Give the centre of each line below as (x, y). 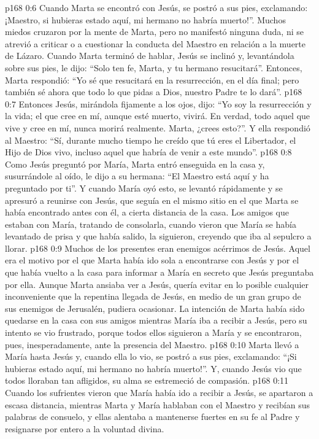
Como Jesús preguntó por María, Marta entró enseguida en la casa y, (135, 164)
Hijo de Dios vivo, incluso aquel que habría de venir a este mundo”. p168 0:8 (148, 152)
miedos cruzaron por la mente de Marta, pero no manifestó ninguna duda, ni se (154, 32)
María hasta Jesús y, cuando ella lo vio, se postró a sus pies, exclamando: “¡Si (151, 356)
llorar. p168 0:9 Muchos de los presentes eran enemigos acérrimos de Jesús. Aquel (158, 248)
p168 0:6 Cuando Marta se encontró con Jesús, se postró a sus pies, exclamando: (156, 7)
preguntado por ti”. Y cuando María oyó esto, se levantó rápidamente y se (144, 188)
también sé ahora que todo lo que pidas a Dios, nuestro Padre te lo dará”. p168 (154, 92)
